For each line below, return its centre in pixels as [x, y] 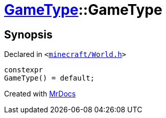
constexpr [23, 70]
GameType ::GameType [83, 10]
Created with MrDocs [40, 94]
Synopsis [28, 34]
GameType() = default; [50, 78]
